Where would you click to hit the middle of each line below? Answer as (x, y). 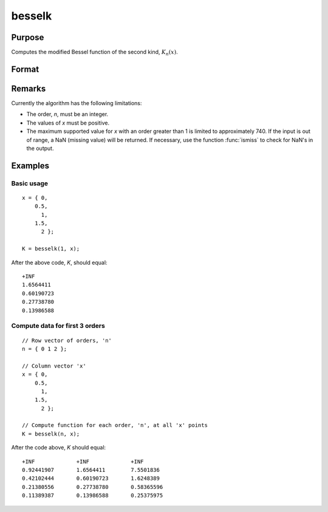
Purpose (28, 37)
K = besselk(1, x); (51, 249)
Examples (30, 166)
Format (25, 69)
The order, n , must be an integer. (67, 114)
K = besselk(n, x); (51, 434)
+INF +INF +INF (83, 461)
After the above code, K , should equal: (59, 262)
